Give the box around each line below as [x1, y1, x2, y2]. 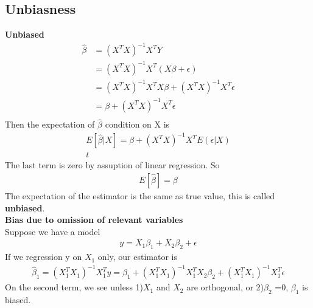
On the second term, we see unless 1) [5, 281, 144, 293]
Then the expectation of [5, 118, 95, 131]
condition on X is [105, 118, 170, 131]
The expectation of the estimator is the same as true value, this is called [5, 189, 275, 202]
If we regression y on [5, 250, 82, 263]
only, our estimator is [97, 250, 177, 263]
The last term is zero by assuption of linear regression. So [5, 159, 220, 171]
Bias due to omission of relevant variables [5, 213, 183, 226]
